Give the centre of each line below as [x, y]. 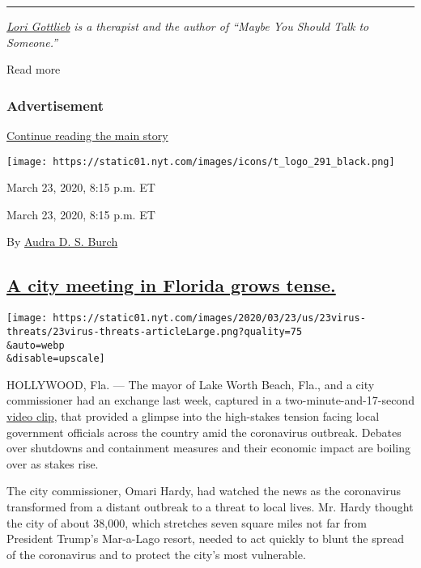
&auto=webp [36, 345]
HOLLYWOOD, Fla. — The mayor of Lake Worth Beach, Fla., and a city [191, 384]
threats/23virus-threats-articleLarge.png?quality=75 [155, 331]
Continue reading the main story [87, 135]
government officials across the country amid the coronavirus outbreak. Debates [204, 432]
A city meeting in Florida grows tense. [171, 285]
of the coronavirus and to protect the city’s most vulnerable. [156, 554]
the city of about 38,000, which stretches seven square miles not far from [187, 522]
